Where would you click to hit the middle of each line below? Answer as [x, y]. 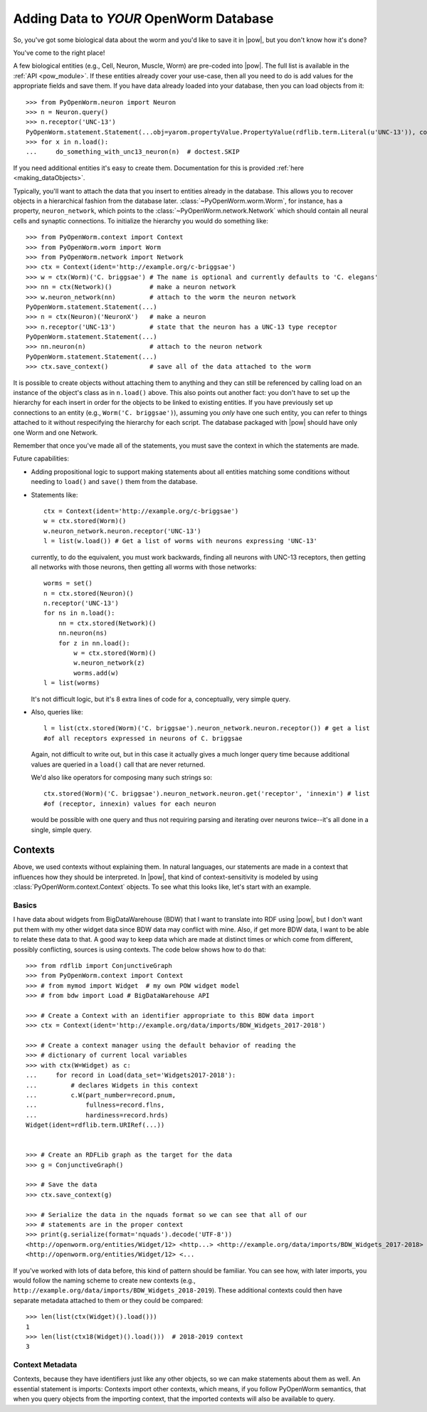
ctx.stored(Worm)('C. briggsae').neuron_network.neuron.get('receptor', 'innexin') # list [207, 794]
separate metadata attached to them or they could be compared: [108, 1300]
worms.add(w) [96, 673]
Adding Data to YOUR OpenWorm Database [143, 19]
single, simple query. [62, 830]
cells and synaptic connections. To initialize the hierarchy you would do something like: [141, 221]
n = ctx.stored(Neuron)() [89, 593]
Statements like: [54, 495]
